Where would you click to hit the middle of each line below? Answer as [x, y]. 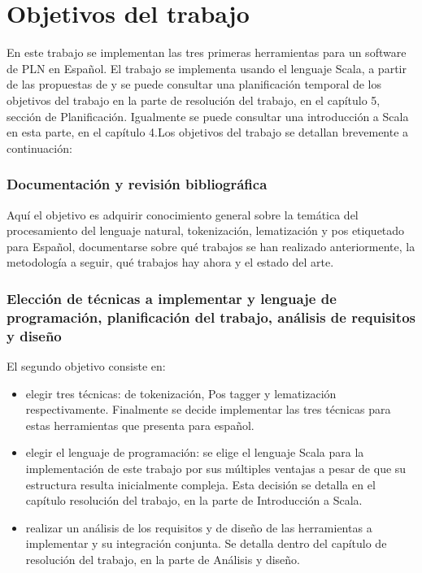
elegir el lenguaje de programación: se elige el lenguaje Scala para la [195, 452]
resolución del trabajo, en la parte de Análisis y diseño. [163, 559]
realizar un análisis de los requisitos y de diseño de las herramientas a [199, 527]
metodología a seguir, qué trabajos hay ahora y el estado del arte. [170, 262]
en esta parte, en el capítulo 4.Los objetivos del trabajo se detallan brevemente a [208, 132]
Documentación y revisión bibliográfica [137, 184]
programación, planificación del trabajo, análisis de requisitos [211, 317]
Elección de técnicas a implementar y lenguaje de [172, 298]
